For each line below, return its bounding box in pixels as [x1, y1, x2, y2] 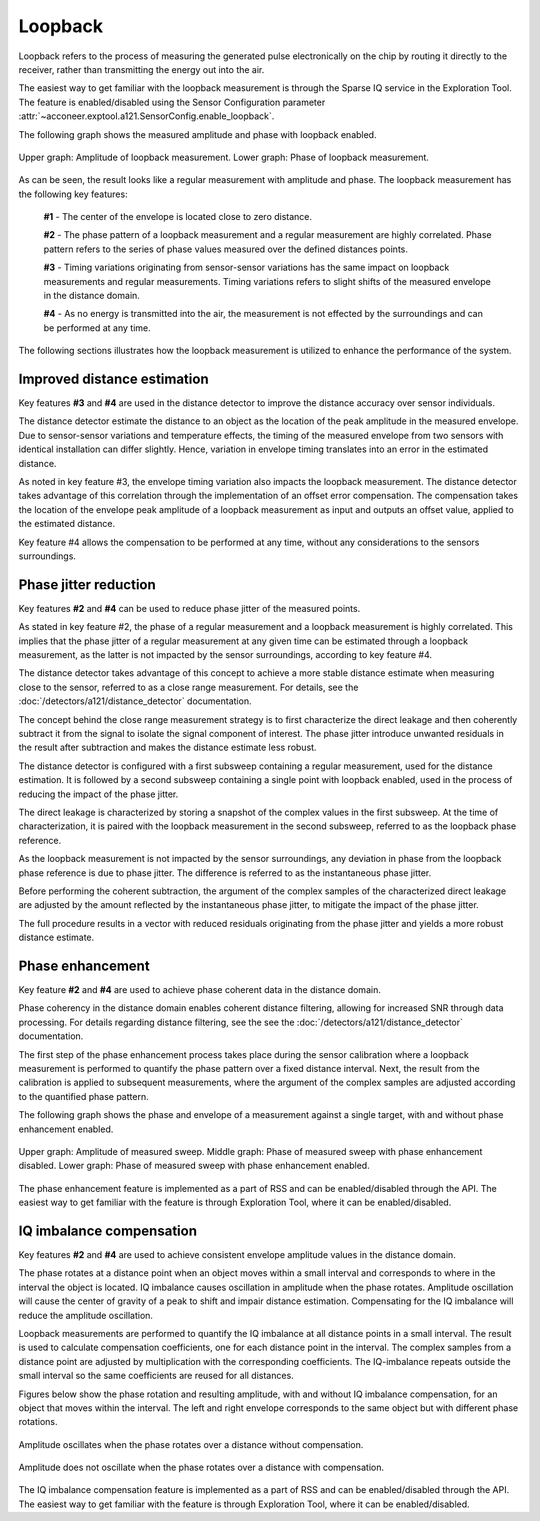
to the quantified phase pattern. [18, 1090, 149, 1102]
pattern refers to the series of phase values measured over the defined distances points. [43, 243, 409, 255]
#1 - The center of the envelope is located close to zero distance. [43, 211, 313, 223]
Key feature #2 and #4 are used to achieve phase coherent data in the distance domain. [18, 984, 382, 996]
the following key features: [18, 188, 129, 200]
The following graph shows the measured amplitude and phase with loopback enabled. [18, 128, 377, 140]
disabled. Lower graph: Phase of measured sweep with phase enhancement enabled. [18, 1160, 370, 1172]
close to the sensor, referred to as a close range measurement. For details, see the [18, 681, 359, 693]
